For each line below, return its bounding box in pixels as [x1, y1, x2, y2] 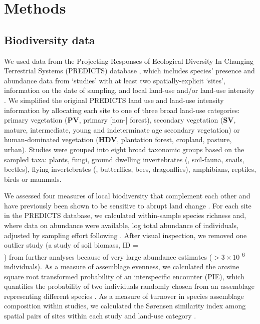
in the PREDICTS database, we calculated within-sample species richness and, [4, 210, 246, 221]
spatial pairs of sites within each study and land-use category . [4, 310, 196, 321]
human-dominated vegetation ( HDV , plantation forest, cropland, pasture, [4, 134, 232, 145]
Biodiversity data [4, 32, 95, 47]
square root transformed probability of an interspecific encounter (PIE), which [4, 271, 244, 281]
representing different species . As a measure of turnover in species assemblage [4, 290, 244, 301]
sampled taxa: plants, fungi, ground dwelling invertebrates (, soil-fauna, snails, [4, 154, 244, 164]
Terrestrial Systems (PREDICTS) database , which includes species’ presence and [4, 65, 255, 76]
